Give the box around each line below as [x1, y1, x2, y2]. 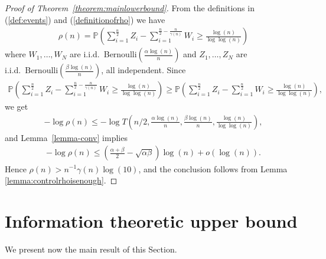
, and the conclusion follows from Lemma [138, 162, 288, 175]
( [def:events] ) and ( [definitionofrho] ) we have [5, 13, 165, 25]
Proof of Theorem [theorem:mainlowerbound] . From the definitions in [5, 2, 255, 14]
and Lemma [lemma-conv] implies [5, 131, 128, 143]
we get [5, 100, 28, 113]
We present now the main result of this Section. [5, 242, 177, 255]
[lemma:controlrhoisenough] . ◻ [5, 174, 118, 186]
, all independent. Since [101, 64, 186, 76]
